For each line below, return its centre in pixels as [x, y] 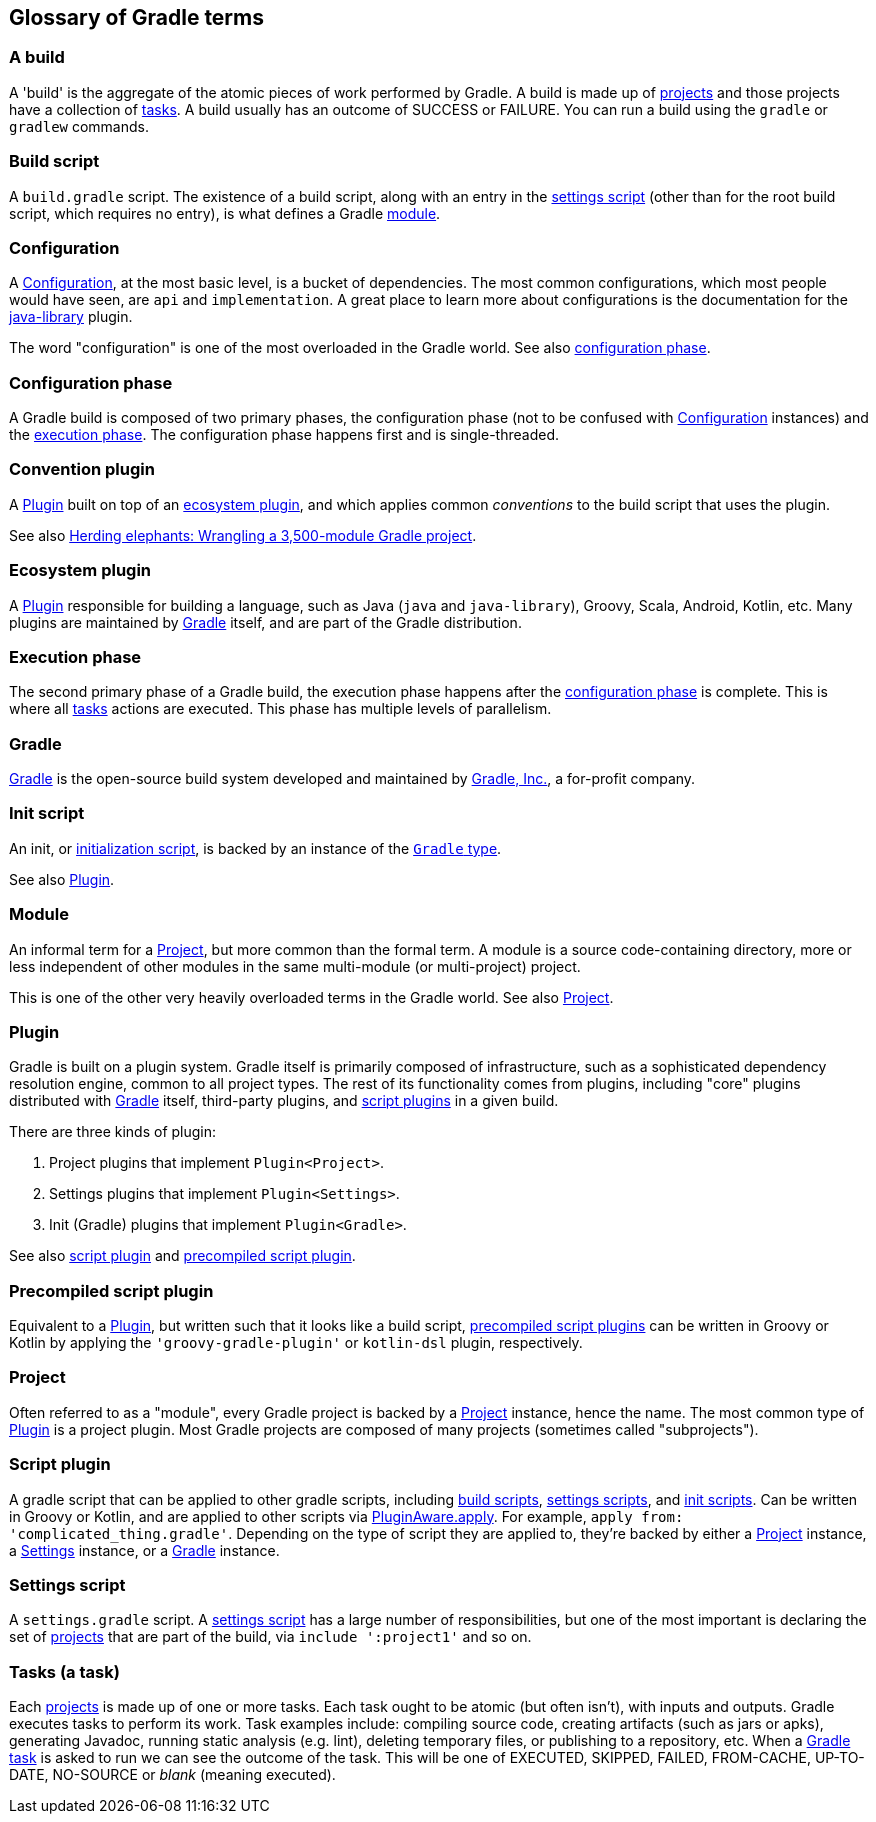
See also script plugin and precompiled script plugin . [182, 1256]
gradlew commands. [79, 126]
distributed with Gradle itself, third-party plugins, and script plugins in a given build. [284, 1101]
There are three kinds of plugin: [113, 1132]
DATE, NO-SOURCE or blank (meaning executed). [172, 1775]
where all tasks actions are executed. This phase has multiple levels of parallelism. [280, 709]
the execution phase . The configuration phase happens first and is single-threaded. [284, 435]
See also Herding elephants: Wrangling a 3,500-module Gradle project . [243, 535]
